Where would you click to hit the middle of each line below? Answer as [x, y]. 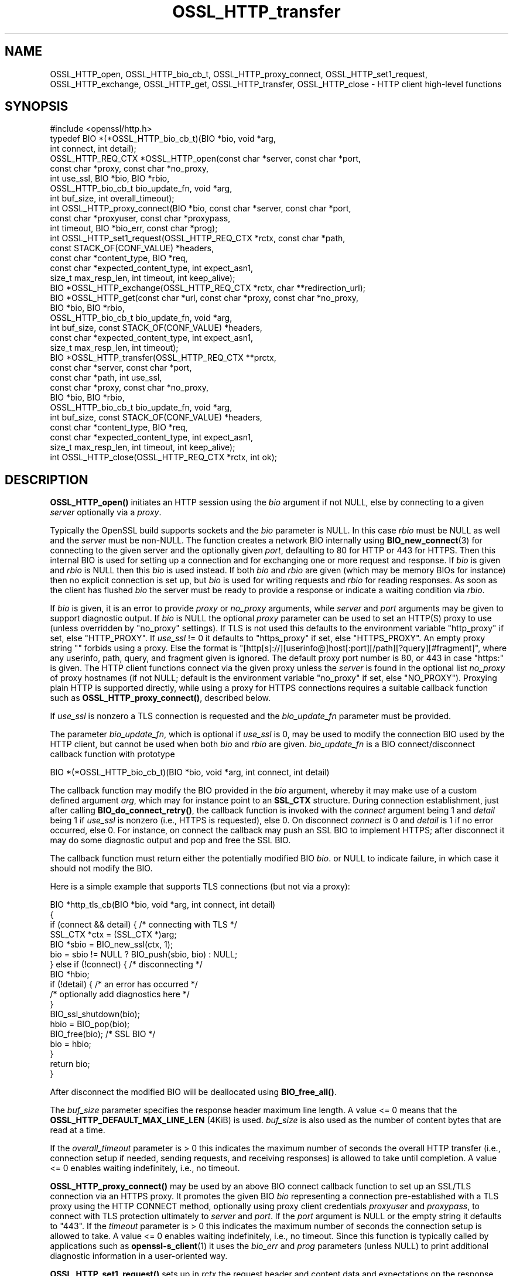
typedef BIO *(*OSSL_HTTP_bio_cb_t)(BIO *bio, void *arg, [163, 139]
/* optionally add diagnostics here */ [120, 994]
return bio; [70, 1064]
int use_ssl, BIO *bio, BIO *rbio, [110, 179]
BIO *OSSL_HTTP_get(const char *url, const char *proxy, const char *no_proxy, [204, 298]
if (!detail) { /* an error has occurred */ [124, 984]
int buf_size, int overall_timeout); [112, 199]
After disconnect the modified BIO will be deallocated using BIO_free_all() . [193, 1092]
